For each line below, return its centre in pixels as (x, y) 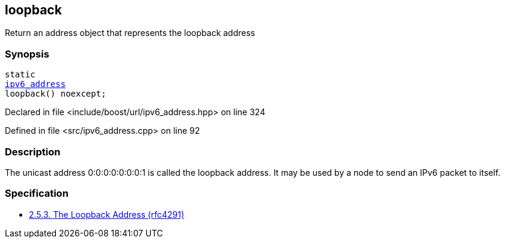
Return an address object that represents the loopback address (130, 33)
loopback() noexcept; (56, 94)
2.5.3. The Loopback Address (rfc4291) (107, 214)
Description (33, 151)
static (20, 75)
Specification (37, 193)
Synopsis (27, 54)
